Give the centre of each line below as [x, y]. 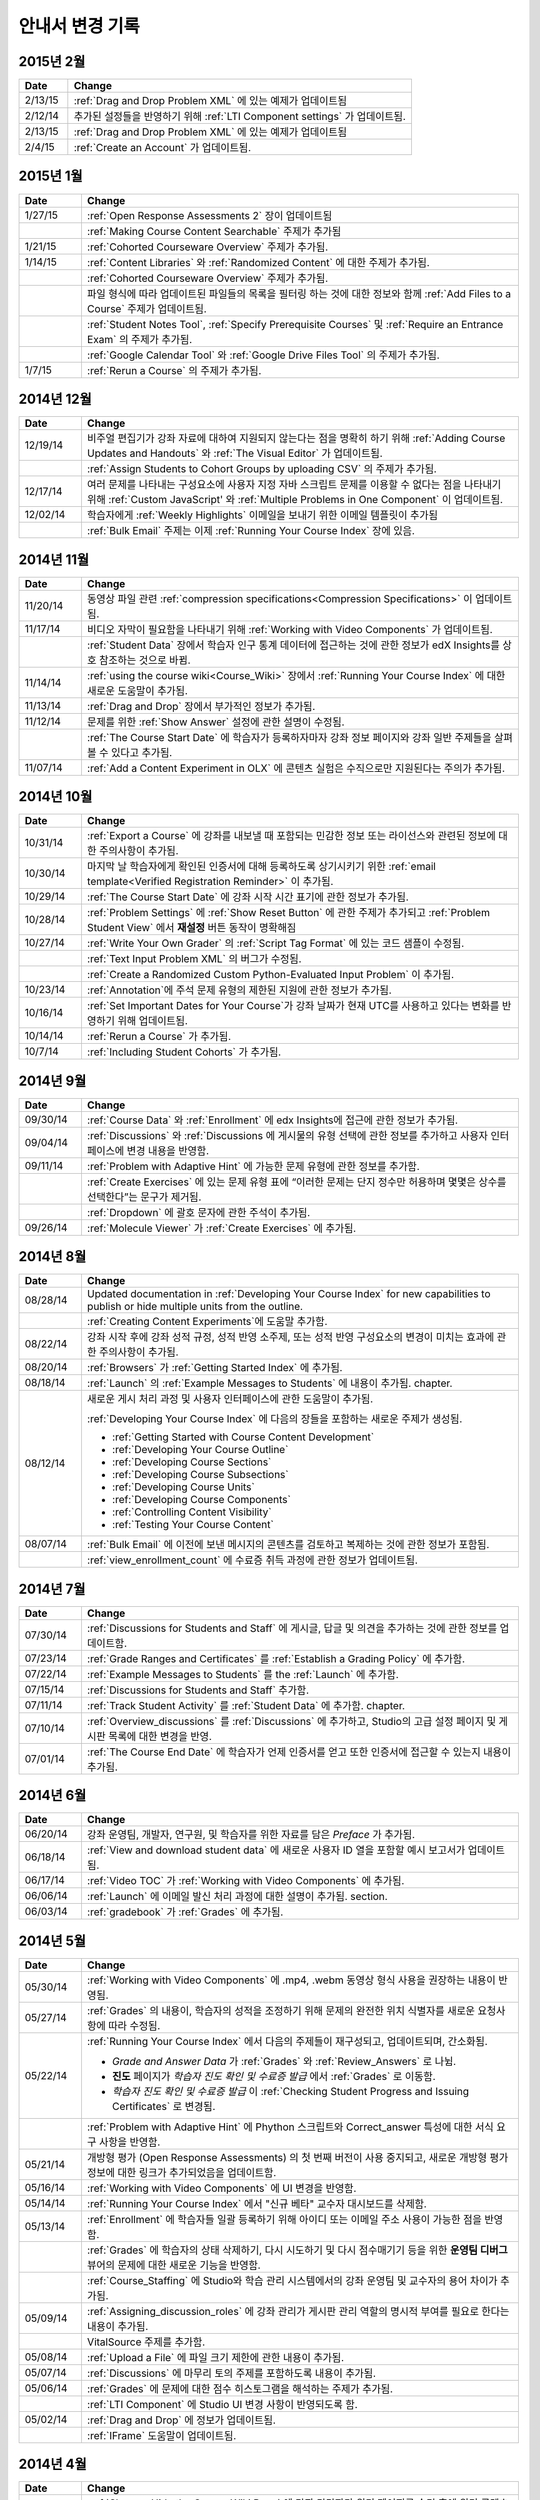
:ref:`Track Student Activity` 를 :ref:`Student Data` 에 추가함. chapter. [245, 1705]
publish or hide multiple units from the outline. [195, 1307]
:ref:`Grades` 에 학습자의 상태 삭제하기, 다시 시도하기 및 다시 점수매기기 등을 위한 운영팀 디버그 [297, 2250]
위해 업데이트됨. [153, 1021]
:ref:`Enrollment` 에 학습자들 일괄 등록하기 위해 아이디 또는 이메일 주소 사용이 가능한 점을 [284, 2219]
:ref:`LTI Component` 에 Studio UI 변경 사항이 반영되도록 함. [222, 2404]
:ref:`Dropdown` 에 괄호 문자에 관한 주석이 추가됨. [198, 1212]
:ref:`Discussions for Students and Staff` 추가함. [198, 1690]
